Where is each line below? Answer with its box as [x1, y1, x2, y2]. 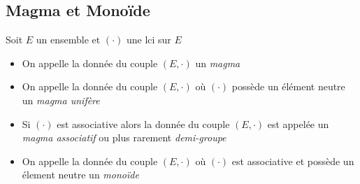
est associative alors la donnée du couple [57, 116, 230, 131]
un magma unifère [22, 92, 100, 107]
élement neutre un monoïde [22, 167, 139, 182]
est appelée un [267, 116, 329, 131]
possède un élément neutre [231, 79, 345, 94]
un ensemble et [36, 32, 101, 47]
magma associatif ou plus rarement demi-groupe [22, 130, 226, 145]
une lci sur [126, 32, 171, 47]
